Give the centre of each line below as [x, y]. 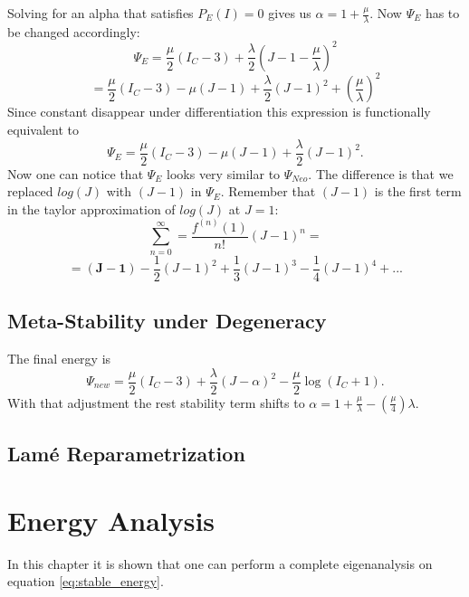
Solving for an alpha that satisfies [100, 13]
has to [442, 13]
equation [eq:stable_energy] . [86, 581]
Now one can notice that [76, 173]
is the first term [418, 191]
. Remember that [268, 191]
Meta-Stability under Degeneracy [167, 321]
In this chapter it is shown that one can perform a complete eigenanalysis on [220, 563]
